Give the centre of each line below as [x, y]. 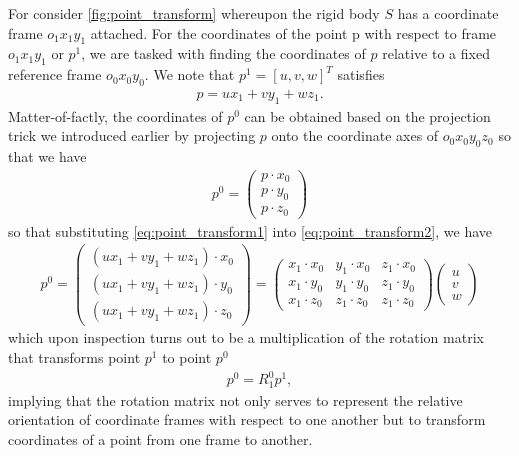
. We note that [189, 74]
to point [187, 357]
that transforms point [74, 357]
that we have [47, 156]
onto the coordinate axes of [355, 135]
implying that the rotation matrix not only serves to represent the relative [235, 399]
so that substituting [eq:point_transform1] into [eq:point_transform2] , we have [250, 230]
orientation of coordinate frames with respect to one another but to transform [247, 419]
